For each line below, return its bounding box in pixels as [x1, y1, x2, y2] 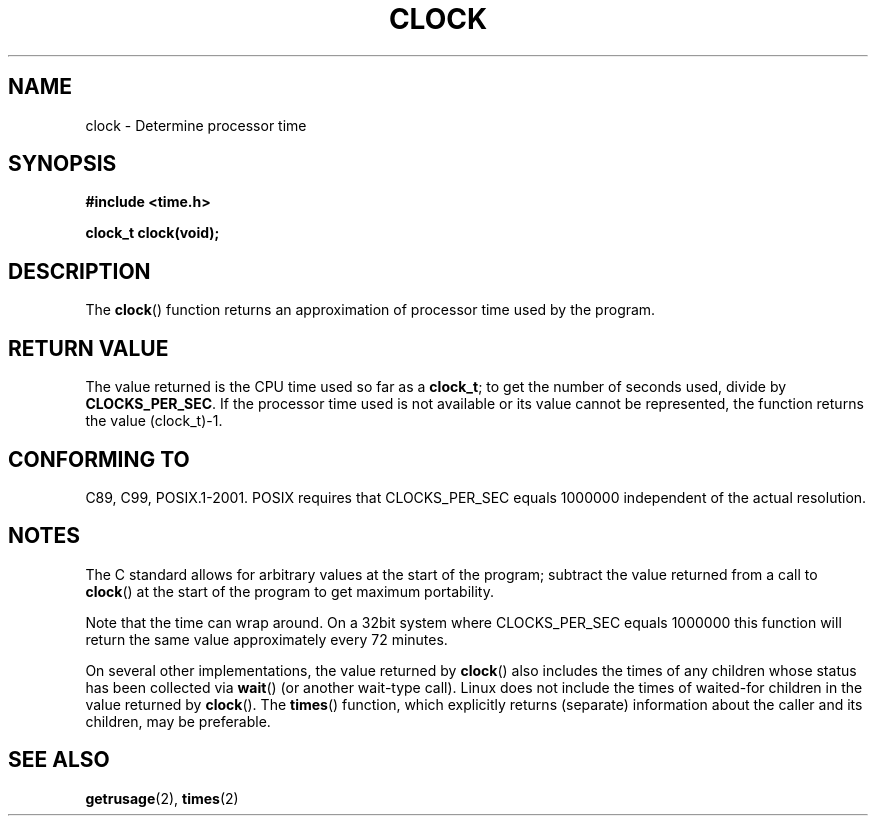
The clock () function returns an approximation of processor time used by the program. [85, 301, 656, 319]
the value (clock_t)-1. [85, 412, 223, 430]
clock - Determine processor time [85, 116, 307, 134]
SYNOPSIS [8, 151, 117, 177]
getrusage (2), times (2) [85, 789, 239, 807]
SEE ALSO [8, 747, 110, 773]
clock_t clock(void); [85, 224, 220, 242]
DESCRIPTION [8, 258, 151, 284]
